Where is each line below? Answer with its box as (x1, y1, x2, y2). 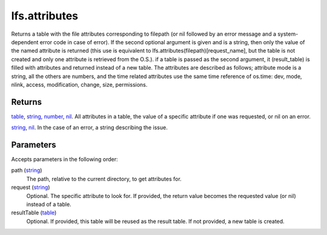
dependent (11, 38, 39, 45)
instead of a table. (26, 200, 72, 208)
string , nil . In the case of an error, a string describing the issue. (11, 124, 168, 131)
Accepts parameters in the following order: (11, 156, 118, 163)
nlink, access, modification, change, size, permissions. (11, 81, 148, 88)
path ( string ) (11, 167, 42, 174)
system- (277, 30, 299, 38)
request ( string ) (11, 184, 50, 191)
